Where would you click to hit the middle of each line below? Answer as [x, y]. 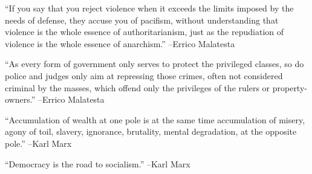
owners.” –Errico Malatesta [55, 99]
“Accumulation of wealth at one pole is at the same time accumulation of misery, [155, 119]
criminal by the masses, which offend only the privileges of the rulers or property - [156, 87]
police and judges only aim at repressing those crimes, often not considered [144, 75]
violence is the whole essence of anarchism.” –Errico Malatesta [120, 43]
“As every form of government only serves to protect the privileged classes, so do [154, 64]
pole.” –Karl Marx [38, 143]
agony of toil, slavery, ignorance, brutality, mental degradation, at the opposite [151, 131]
